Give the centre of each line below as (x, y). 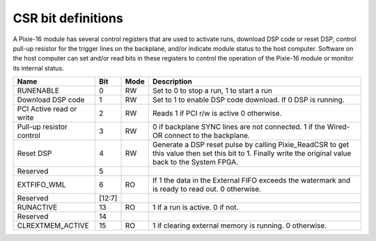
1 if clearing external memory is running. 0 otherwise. (240, 226)
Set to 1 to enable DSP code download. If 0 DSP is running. (248, 100)
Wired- (338, 127)
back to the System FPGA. (195, 162)
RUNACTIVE (37, 208)
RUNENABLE (38, 91)
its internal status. (38, 68)
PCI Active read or (47, 109)
